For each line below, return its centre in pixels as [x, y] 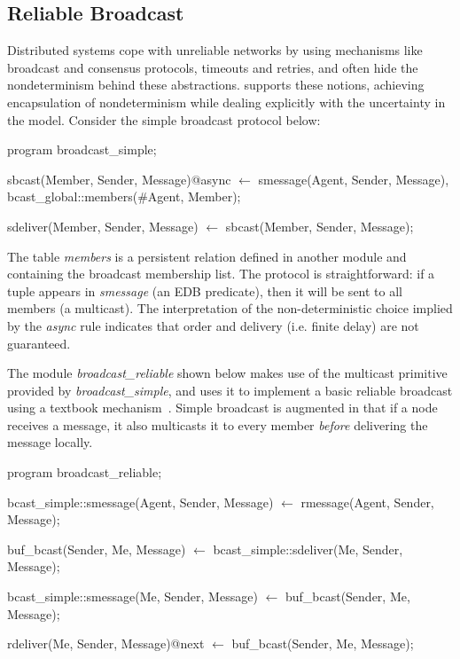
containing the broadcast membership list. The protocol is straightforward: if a [221, 274]
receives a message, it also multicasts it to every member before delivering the [218, 424]
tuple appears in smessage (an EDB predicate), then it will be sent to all [205, 290]
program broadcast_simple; [82, 149]
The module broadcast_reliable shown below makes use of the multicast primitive [227, 373]
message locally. [50, 442]
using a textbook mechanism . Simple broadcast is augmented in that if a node [222, 408]
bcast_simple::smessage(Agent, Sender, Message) [140, 502]
